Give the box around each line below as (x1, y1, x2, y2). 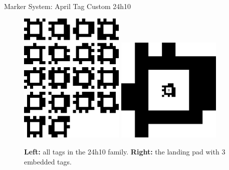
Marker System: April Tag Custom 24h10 (4, 1, 131, 11)
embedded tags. (24, 156, 72, 166)
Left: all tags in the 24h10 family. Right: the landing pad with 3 (24, 146, 225, 156)
